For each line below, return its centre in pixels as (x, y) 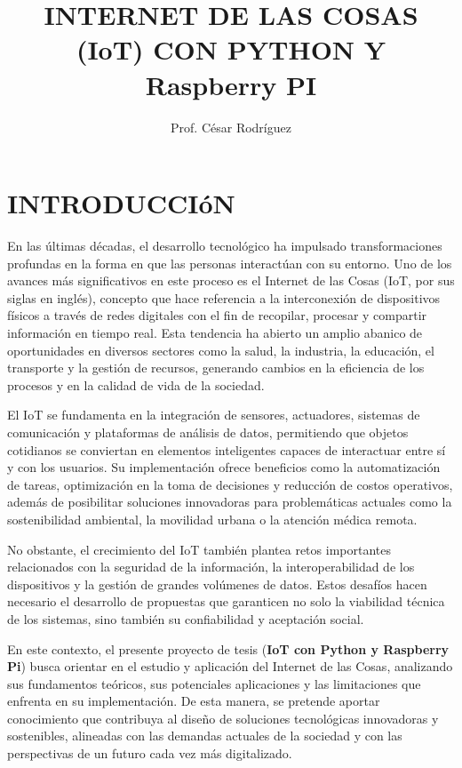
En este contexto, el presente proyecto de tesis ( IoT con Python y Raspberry (228, 648)
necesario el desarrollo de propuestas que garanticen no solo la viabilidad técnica (226, 601)
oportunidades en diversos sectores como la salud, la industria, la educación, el (221, 350)
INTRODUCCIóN (121, 203)
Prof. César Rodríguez (231, 127)
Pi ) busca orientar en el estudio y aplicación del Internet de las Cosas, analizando (230, 666)
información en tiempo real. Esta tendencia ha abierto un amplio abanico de (215, 332)
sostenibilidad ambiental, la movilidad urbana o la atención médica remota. (212, 519)
